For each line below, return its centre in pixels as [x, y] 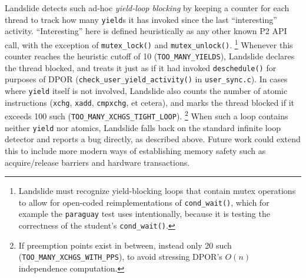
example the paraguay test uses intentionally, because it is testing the [144, 214]
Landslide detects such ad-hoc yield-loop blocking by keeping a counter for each [147, 8]
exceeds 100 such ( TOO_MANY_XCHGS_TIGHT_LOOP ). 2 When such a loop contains [147, 115]
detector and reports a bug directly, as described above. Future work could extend [153, 139]
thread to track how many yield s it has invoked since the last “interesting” [141, 19]
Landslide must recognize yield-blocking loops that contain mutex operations [157, 191]
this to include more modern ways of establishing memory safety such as [135, 150]
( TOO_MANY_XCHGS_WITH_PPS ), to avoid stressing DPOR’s [120, 257]
